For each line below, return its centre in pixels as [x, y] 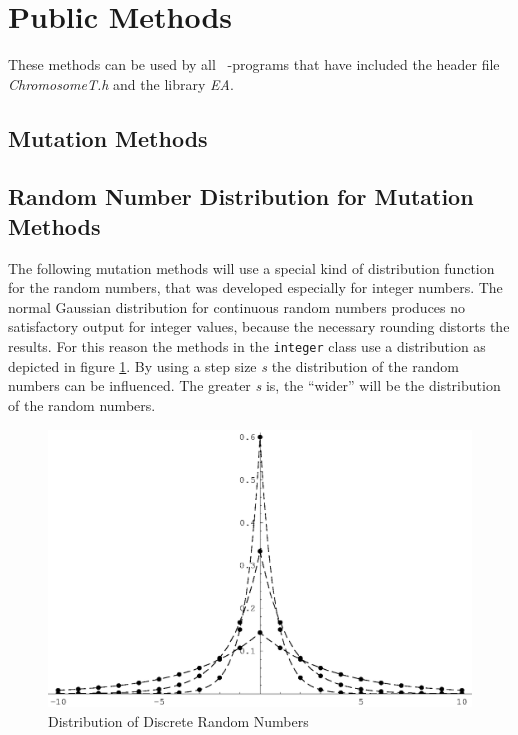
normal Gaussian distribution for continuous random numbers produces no [237, 306]
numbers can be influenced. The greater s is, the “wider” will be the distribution [254, 385]
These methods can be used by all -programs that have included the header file [254, 64]
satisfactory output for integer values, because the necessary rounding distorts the [259, 326]
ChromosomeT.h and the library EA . [121, 83]
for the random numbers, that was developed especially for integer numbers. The [255, 287]
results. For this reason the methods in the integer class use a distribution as [247, 346]
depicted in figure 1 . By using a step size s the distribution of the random [233, 365]
